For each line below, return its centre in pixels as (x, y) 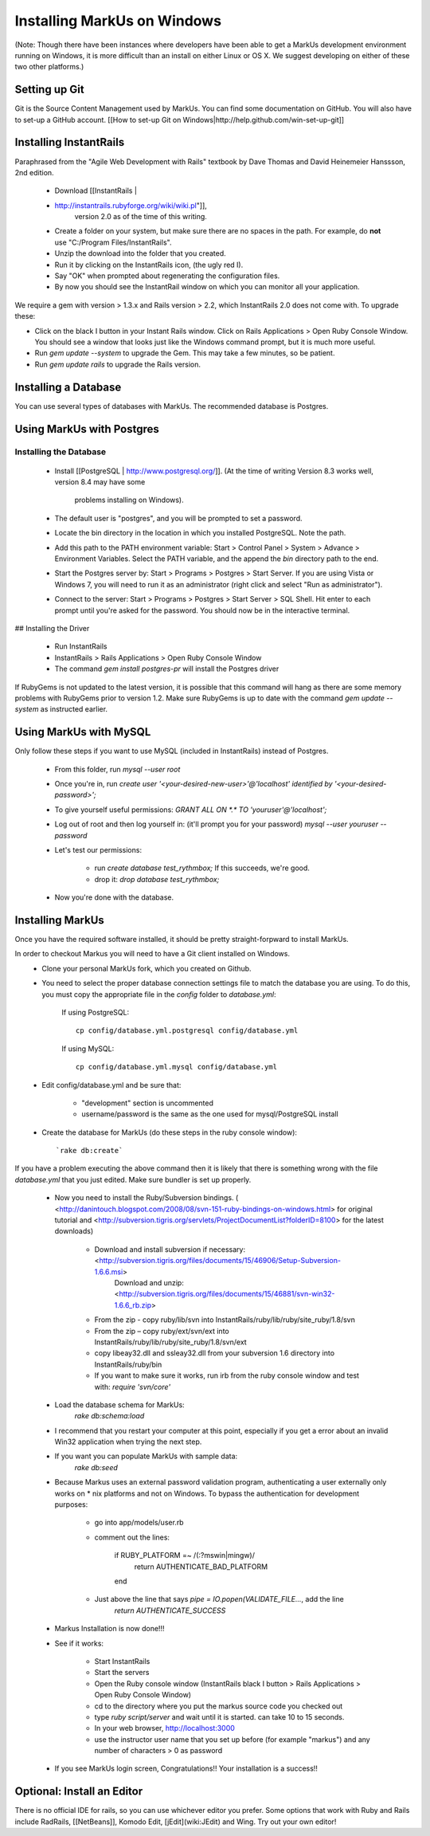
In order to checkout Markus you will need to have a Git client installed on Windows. (152, 954)
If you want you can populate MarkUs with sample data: (146, 1456)
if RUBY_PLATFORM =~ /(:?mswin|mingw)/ (184, 1555)
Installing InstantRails (70, 142)
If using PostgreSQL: (96, 1012)
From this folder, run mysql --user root (117, 769)
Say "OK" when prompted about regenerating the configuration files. (167, 276)
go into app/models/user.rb (139, 1523)
